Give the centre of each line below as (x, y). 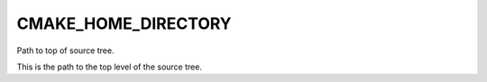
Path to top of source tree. (65, 50)
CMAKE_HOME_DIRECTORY (124, 23)
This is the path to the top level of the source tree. (110, 67)
